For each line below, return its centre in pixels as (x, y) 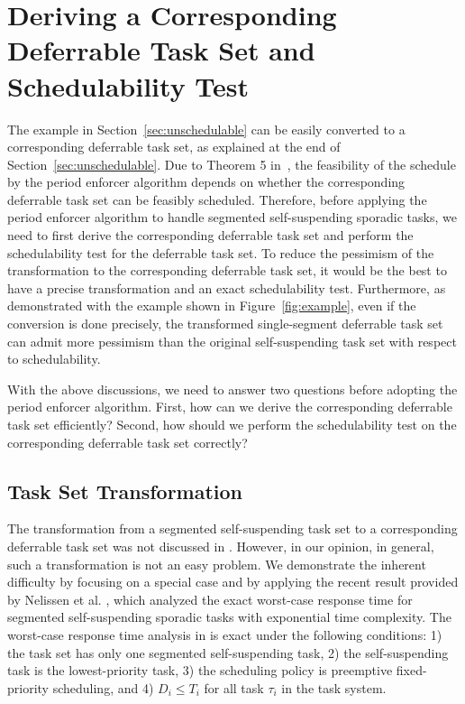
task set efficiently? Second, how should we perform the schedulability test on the (232, 424)
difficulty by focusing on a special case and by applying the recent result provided (233, 582)
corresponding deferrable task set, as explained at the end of (174, 147)
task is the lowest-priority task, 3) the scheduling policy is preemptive (200, 670)
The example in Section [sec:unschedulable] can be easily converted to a (206, 129)
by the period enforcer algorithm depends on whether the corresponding (206, 182)
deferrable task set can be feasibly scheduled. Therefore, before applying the (217, 199)
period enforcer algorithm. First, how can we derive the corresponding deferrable (230, 407)
